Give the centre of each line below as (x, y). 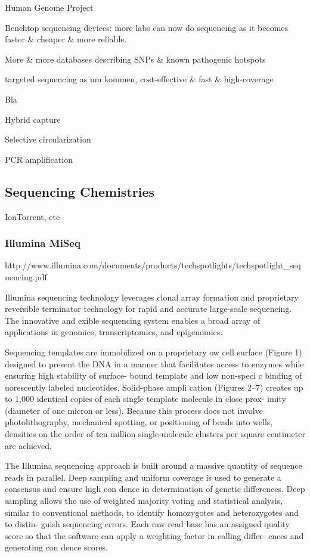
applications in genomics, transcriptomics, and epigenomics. (114, 332)
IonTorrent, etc (32, 216)
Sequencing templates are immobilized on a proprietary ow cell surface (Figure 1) (154, 352)
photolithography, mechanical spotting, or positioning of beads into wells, (139, 422)
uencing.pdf (26, 276)
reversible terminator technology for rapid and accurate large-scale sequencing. (148, 309)
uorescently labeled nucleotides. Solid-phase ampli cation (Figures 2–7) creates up (154, 387)
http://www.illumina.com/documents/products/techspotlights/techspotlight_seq (153, 265)
